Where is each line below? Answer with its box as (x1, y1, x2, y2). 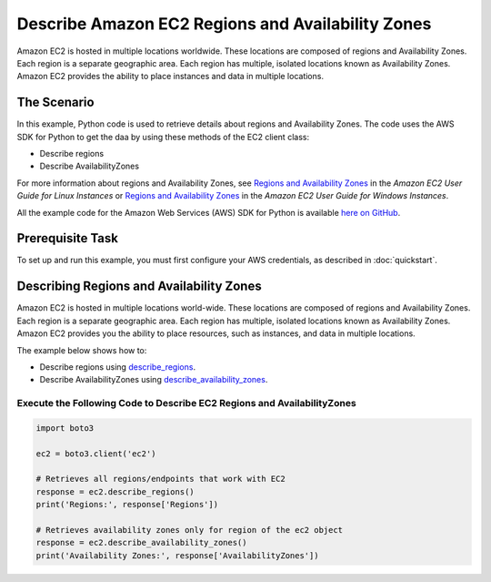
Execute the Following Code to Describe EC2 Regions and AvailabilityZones (16, 397, 356, 410)
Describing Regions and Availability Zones (16, 279, 263, 294)
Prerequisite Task (16, 230, 118, 246)
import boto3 (35, 423, 95, 433)
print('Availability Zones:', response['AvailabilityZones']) (35, 550, 319, 560)
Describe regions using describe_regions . (39, 361, 195, 373)
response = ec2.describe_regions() (35, 486, 195, 496)
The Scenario (16, 95, 95, 110)
